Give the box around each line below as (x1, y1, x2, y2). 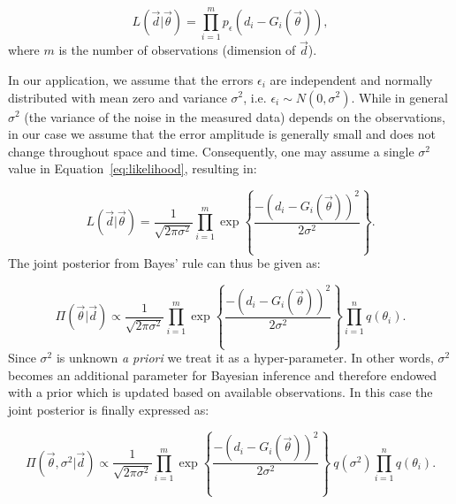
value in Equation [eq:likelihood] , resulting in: (8, 159, 257, 178)
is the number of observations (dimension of (58, 41, 296, 59)
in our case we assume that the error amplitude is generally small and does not (8, 125, 437, 143)
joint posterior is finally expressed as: (8, 401, 209, 419)
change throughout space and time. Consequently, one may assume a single (8, 141, 414, 160)
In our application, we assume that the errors (8, 70, 254, 88)
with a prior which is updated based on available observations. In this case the (8, 383, 433, 401)
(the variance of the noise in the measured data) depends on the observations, (24, 107, 445, 126)
